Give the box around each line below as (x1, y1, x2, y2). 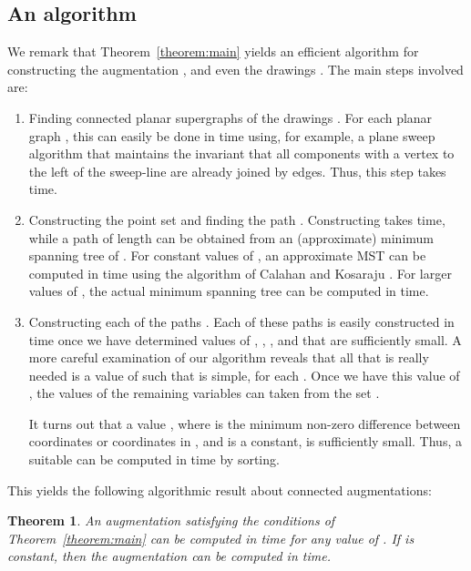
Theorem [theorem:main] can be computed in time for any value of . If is (7, 528, 415, 547)
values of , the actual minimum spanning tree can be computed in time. (28, 281, 429, 301)
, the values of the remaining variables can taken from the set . (28, 383, 380, 403)
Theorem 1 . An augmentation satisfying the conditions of (7, 511, 335, 530)
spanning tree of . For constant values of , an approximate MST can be (28, 246, 426, 265)
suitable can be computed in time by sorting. (28, 450, 280, 469)
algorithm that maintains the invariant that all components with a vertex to (28, 144, 455, 163)
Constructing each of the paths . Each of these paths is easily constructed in (28, 311, 455, 331)
